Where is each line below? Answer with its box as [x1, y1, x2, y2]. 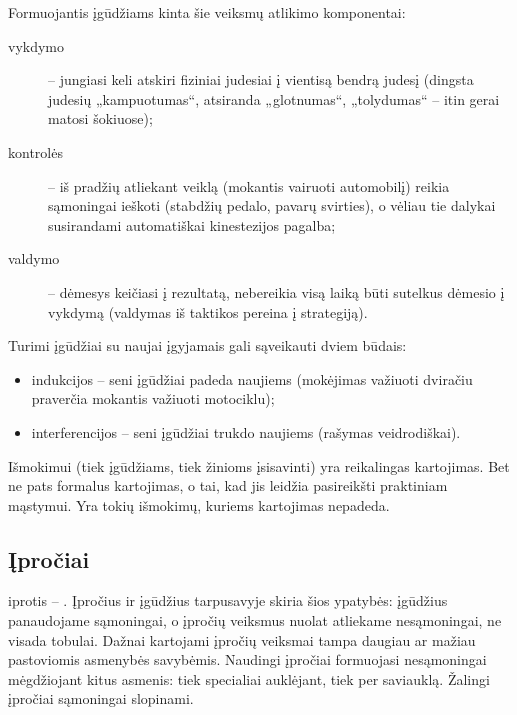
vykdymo [8, 35, 65, 56]
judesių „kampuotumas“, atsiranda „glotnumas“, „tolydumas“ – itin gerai [48, 88, 500, 109]
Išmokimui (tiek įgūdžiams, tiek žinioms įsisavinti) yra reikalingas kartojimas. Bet [8, 455, 510, 476]
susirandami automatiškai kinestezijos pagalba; [48, 214, 336, 235]
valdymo [8, 248, 60, 269]
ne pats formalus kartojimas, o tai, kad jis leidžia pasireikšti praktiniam [8, 475, 448, 496]
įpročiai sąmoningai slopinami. [8, 688, 194, 709]
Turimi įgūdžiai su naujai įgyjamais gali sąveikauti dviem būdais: [8, 335, 407, 356]
